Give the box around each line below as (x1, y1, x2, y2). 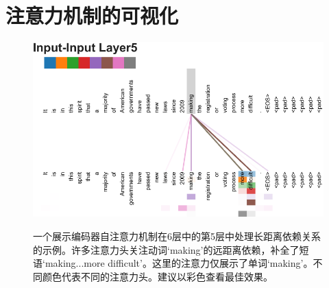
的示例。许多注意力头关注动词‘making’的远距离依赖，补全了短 (33, 242, 309, 256)
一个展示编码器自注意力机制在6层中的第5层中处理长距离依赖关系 (33, 229, 321, 243)
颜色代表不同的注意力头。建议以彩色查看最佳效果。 (42, 269, 273, 283)
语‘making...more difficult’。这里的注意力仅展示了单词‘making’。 (33, 256, 313, 270)
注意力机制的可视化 (5, 1, 179, 29)
